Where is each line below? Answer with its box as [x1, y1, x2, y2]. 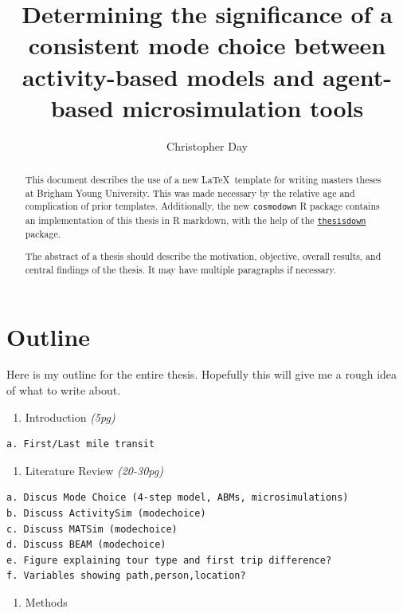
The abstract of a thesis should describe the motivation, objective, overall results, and [25, 250, 381, 263]
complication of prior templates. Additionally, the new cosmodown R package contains [25, 199, 380, 213]
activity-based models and [22, 60, 315, 92]
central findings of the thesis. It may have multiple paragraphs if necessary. [25, 262, 337, 276]
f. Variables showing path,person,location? [6, 570, 246, 582]
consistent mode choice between [28, 29, 386, 61]
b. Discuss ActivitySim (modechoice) [6, 508, 206, 520]
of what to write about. [6, 382, 121, 399]
